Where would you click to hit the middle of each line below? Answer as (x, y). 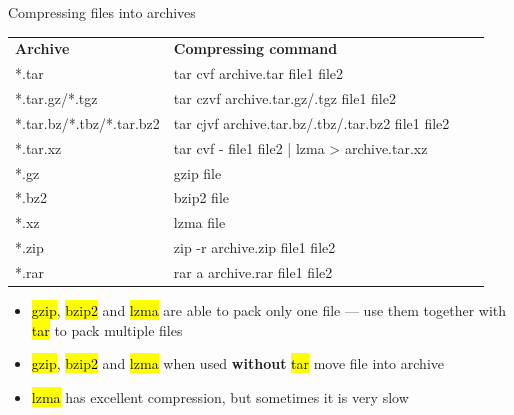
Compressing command (255, 48)
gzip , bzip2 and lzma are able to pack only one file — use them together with (269, 310)
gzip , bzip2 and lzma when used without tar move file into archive (237, 363)
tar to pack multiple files (107, 329)
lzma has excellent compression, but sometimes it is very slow (220, 396)
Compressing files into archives (102, 12)
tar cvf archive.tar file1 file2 (258, 73)
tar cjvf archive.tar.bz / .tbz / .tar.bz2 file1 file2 (311, 122)
